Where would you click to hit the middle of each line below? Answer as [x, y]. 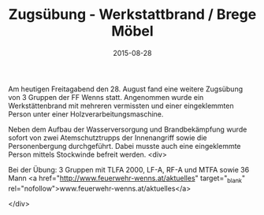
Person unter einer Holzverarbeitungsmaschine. [86, 114]
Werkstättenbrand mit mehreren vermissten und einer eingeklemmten [121, 106]
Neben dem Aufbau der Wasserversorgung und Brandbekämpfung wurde [128, 129]
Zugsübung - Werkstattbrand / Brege [132, 15]
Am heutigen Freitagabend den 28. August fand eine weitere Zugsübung [126, 89]
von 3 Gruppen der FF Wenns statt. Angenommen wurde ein [106, 97]
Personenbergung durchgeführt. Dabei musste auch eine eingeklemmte [125, 146]
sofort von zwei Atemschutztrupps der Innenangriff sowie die [108, 137]
